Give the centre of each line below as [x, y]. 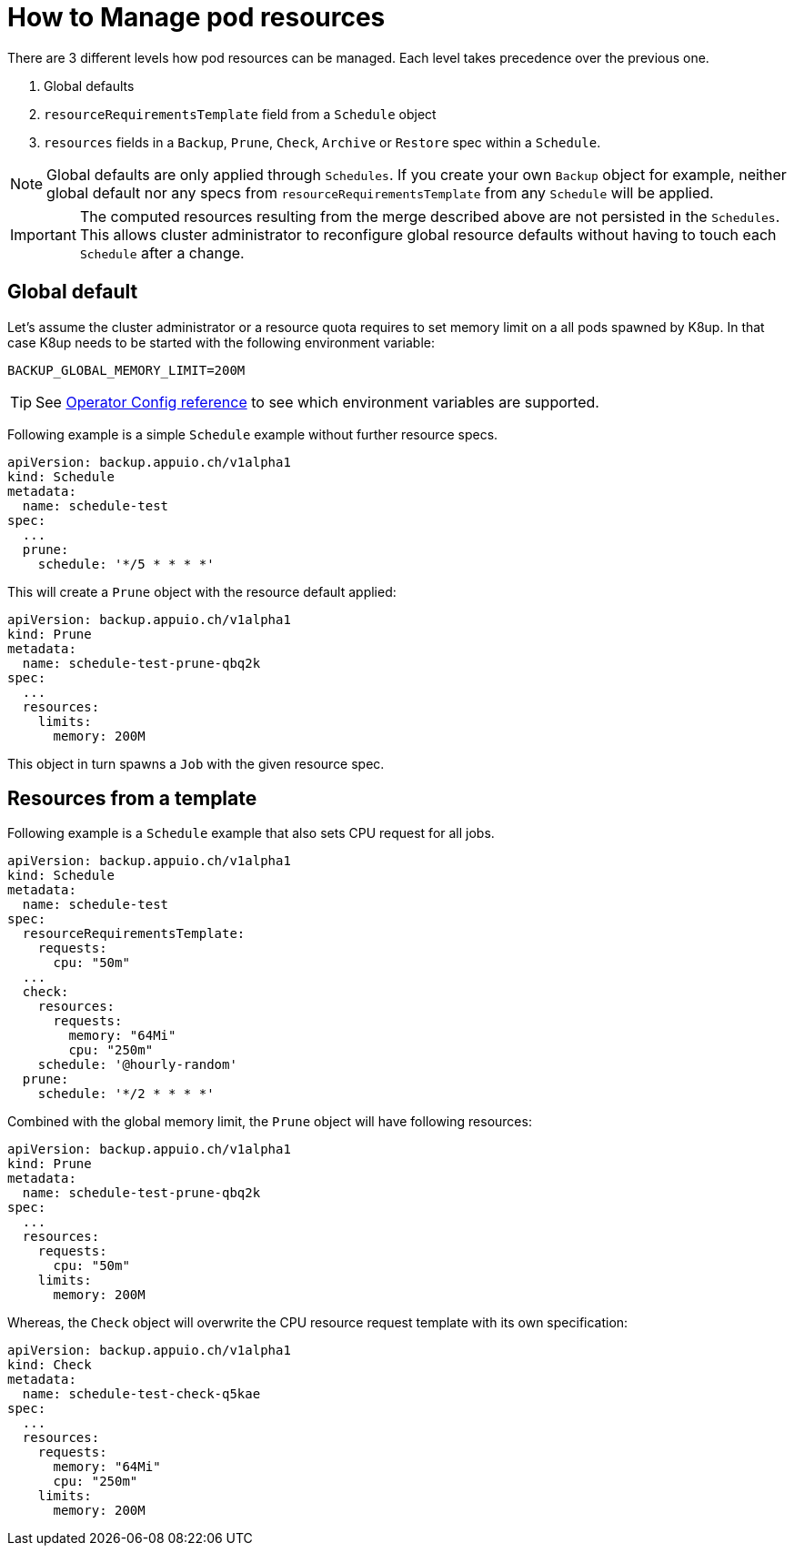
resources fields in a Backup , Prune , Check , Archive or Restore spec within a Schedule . [322, 142]
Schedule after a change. [162, 252]
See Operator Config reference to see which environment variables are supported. [317, 402]
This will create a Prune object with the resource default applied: [202, 591]
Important [43, 234]
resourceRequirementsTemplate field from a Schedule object [240, 114]
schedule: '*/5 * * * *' [126, 564]
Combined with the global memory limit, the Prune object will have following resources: [270, 1122]
